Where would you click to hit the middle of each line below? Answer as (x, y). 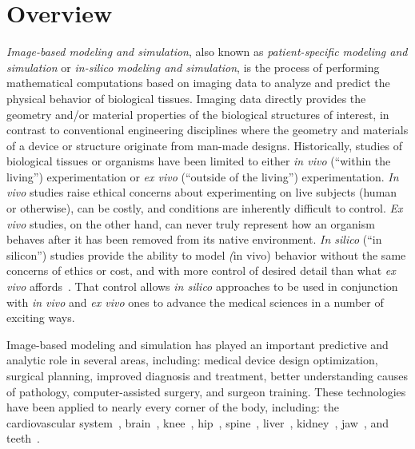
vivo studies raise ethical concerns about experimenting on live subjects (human (202, 192)
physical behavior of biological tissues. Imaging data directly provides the (186, 98)
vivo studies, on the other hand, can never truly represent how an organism (191, 223)
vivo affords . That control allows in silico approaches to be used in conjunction (202, 286)
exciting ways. (41, 318)
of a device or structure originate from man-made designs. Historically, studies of (204, 145)
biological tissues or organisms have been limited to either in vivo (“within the (199, 161)
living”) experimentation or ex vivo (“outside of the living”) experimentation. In (203, 176)
